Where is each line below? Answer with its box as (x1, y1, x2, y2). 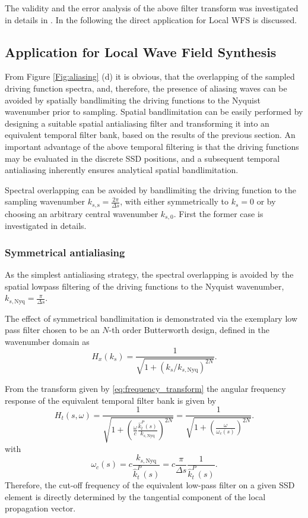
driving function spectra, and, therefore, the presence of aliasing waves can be (5, 81, 287, 94)
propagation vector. (5, 502, 76, 514)
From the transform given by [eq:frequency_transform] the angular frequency (5, 382, 286, 394)
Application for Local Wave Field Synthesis (5, 42, 277, 61)
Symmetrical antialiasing (5, 244, 125, 259)
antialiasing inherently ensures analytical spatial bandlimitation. (5, 164, 239, 176)
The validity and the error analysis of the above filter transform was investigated (5, 2, 299, 14)
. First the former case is (173, 207, 263, 219)
